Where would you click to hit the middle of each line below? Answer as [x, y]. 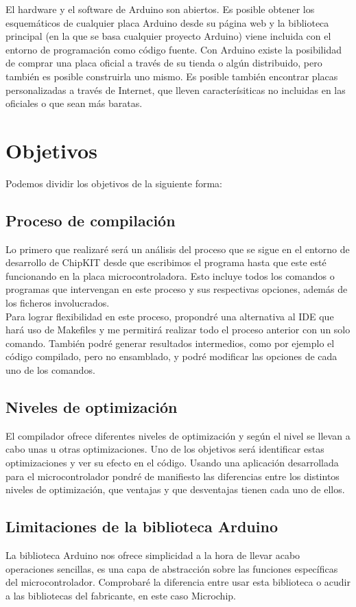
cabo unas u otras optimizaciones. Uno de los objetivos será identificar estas [165, 449]
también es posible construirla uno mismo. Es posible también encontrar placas [172, 76]
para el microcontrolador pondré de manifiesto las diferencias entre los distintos [173, 476]
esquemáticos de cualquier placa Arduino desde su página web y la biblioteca [167, 22]
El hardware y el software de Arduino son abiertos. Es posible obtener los [160, 9]
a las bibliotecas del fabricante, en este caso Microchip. [121, 595]
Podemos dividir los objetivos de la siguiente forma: [114, 183]
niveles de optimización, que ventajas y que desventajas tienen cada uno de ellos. [175, 489]
